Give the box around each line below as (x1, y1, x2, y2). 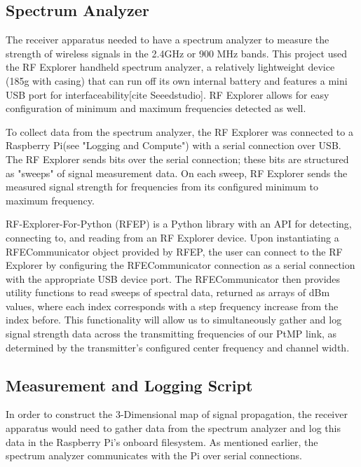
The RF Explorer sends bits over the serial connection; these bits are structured (6, 151, 349, 166)
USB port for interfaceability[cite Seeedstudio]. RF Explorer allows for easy (6, 87, 329, 102)
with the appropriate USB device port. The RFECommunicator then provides (6, 271, 341, 286)
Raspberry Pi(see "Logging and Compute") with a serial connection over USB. (6, 138, 341, 153)
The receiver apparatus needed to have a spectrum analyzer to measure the (6, 32, 329, 47)
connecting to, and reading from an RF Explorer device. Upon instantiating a (6, 230, 339, 244)
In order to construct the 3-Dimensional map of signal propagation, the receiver (6, 407, 348, 421)
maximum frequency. (6, 193, 95, 207)
